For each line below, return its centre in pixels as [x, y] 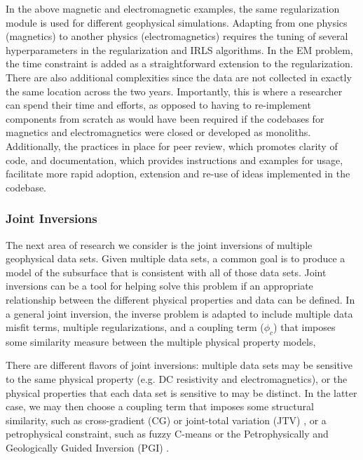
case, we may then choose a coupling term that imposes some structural [160, 406]
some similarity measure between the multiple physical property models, [161, 341]
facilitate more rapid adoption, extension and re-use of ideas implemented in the [178, 174]
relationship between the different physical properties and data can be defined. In [180, 299]
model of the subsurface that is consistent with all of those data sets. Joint [166, 272]
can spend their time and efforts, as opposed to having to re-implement [158, 105]
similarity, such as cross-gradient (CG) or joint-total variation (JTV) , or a [166, 420]
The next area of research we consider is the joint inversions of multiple [159, 244]
